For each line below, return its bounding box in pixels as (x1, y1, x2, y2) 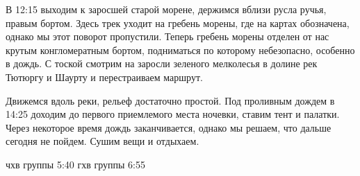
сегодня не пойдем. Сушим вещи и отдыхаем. (6, 134, 199, 148)
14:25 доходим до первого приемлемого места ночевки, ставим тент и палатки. (6, 107, 340, 121)
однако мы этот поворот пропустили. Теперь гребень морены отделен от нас (6, 29, 329, 44)
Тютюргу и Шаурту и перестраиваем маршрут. (6, 69, 203, 84)
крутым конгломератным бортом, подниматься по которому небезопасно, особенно (6, 42, 355, 57)
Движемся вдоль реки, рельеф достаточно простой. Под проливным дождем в (6, 93, 335, 107)
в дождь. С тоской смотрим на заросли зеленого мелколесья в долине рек (6, 56, 318, 71)
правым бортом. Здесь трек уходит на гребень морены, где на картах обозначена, (6, 15, 350, 30)
